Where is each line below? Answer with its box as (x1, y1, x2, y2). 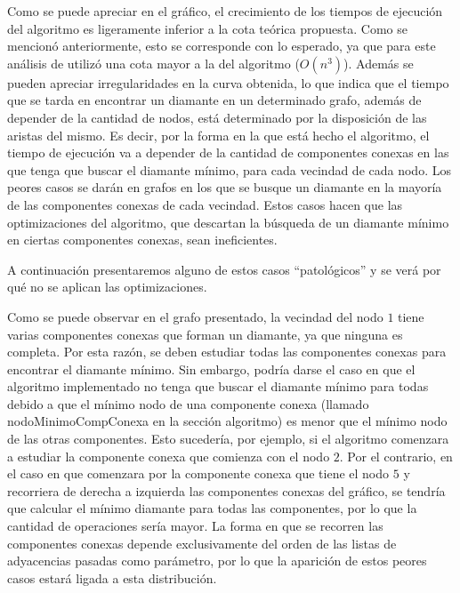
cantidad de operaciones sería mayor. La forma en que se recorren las (7, 517, 383, 535)
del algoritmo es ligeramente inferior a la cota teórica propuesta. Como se (7, 19, 408, 37)
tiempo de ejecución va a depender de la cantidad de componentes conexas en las (7, 143, 449, 162)
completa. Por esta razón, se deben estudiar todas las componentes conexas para (7, 342, 447, 361)
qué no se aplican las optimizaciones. (7, 277, 207, 296)
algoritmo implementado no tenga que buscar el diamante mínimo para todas (7, 377, 429, 396)
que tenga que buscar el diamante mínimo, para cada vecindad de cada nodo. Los (7, 160, 451, 179)
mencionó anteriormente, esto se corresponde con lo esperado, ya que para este (7, 36, 436, 55)
